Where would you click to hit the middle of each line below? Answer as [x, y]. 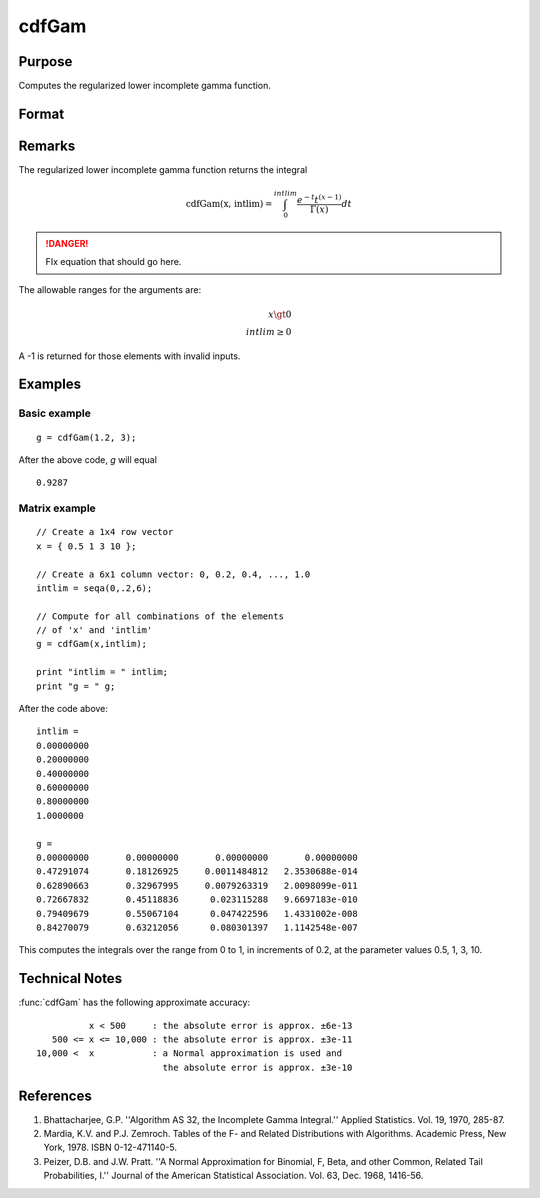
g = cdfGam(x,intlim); [92, 644]
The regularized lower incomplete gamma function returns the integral [163, 169]
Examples [50, 384]
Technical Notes [70, 978]
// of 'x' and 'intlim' [94, 630]
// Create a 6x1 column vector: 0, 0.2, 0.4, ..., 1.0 [173, 574]
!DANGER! [67, 243]
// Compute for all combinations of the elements [160, 616]
